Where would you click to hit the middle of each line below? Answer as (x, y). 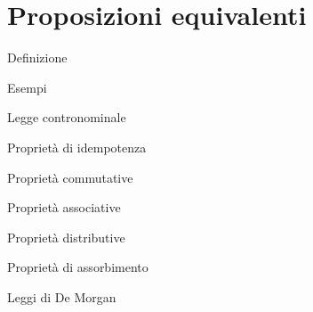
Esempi (27, 87)
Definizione (37, 57)
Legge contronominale (67, 117)
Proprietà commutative (70, 177)
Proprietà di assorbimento (78, 267)
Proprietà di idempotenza (77, 147)
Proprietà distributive (66, 237)
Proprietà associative (64, 207)
